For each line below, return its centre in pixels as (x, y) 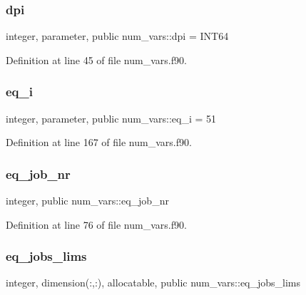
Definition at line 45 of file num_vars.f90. (96, 59)
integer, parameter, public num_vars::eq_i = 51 (111, 118)
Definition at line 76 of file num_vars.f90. (96, 224)
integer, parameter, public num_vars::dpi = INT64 (117, 36)
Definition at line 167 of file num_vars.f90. (99, 142)
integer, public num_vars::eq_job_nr (87, 201)
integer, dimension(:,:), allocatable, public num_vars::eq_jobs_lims (153, 283)
